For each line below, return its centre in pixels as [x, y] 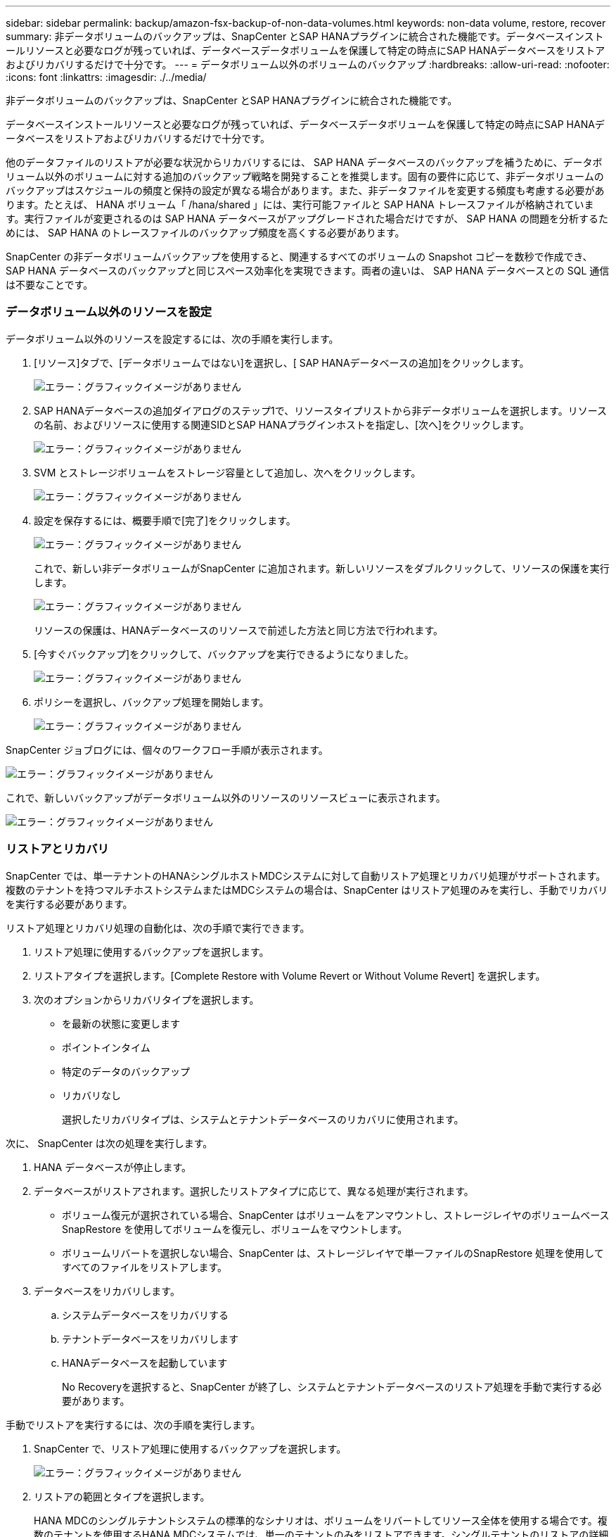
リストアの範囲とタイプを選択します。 [122, 1496]
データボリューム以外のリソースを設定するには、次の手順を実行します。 [172, 339]
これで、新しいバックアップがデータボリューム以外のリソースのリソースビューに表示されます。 [226, 797]
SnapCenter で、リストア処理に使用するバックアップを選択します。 [190, 1448]
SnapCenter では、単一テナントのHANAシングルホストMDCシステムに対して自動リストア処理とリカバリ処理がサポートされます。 [306, 875]
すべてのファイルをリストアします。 [145, 1267]
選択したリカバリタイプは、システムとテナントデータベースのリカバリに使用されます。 [263, 1119]
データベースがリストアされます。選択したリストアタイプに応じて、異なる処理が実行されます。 [254, 1191]
